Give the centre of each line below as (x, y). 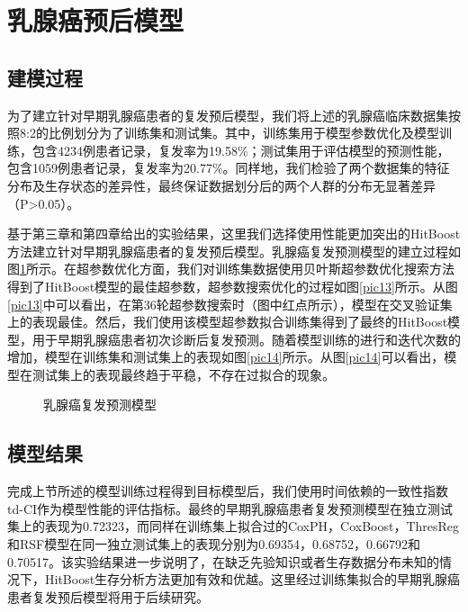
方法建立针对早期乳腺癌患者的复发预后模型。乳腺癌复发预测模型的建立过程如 (234, 251)
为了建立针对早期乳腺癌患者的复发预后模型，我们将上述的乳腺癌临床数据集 (228, 115)
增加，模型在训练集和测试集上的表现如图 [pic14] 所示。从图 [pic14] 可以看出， (226, 357)
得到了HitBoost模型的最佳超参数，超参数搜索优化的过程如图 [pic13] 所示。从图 (233, 286)
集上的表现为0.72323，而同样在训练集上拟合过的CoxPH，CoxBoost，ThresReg (234, 526)
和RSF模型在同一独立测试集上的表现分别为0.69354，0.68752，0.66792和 (214, 544)
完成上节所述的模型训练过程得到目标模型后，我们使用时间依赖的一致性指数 (228, 491)
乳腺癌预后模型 (96, 20)
